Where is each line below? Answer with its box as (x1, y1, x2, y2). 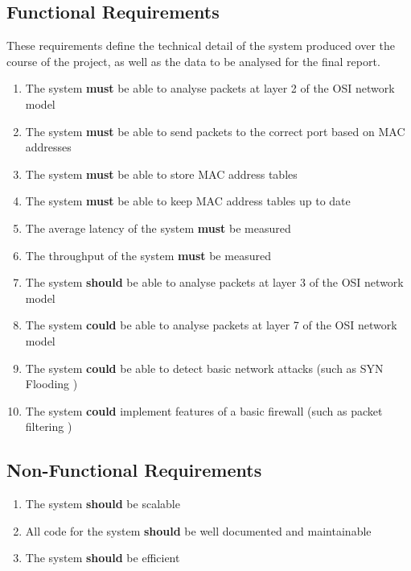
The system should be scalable (25, 495, 180, 512)
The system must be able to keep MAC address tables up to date (25, 192, 351, 209)
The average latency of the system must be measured (25, 219, 291, 236)
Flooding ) (25, 375, 78, 392)
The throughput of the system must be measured (25, 246, 271, 263)
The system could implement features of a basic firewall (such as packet (25, 402, 383, 419)
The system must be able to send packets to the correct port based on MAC (25, 122, 405, 139)
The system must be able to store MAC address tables (25, 165, 298, 182)
